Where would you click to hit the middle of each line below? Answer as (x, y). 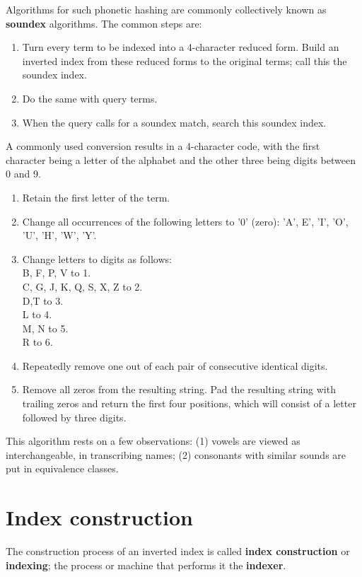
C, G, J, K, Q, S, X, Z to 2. (82, 286)
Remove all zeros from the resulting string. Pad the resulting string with (179, 389)
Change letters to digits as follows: (97, 258)
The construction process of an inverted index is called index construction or (178, 551)
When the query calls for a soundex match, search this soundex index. (174, 122)
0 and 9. (23, 174)
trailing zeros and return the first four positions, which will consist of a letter (189, 403)
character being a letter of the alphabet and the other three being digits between (181, 159)
